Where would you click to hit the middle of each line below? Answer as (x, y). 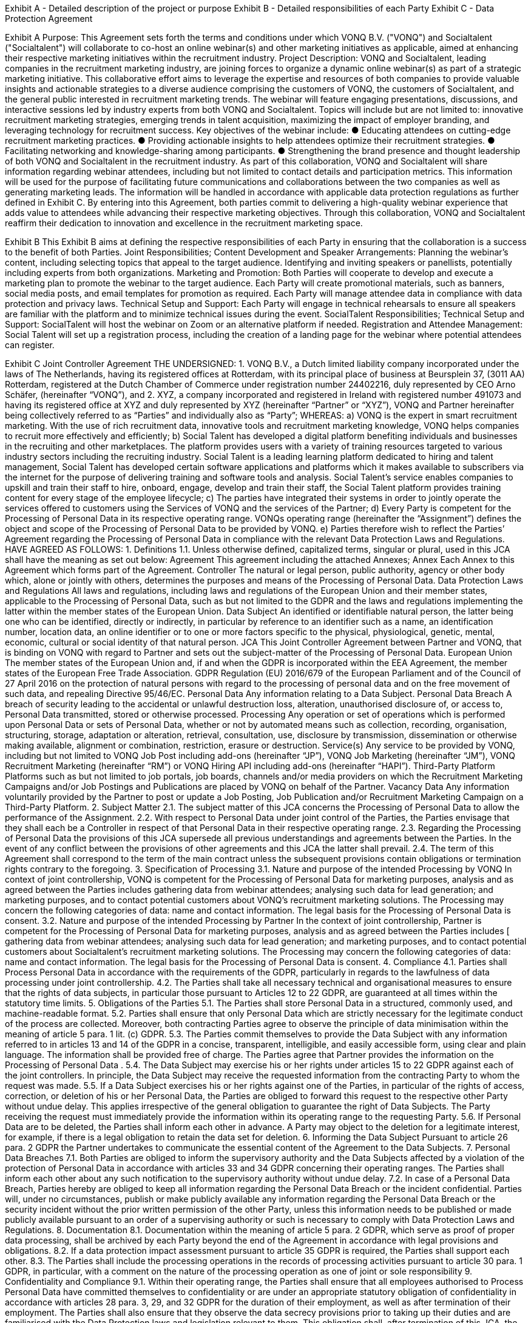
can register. (30, 345)
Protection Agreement (49, 19)
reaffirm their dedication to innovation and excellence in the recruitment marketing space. (184, 223)
